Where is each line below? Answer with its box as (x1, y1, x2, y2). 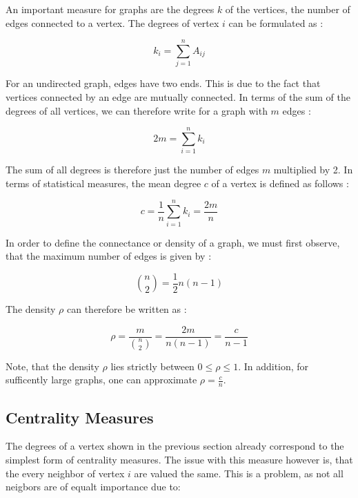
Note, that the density (6, 358, 99, 373)
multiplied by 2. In (273, 162, 353, 177)
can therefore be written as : (66, 302, 187, 316)
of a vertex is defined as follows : (211, 175, 349, 190)
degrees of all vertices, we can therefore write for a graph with (6, 103, 268, 117)
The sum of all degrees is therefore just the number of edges (6, 162, 259, 177)
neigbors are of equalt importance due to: (6, 479, 181, 494)
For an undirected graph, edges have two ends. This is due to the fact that (6, 76, 321, 90)
